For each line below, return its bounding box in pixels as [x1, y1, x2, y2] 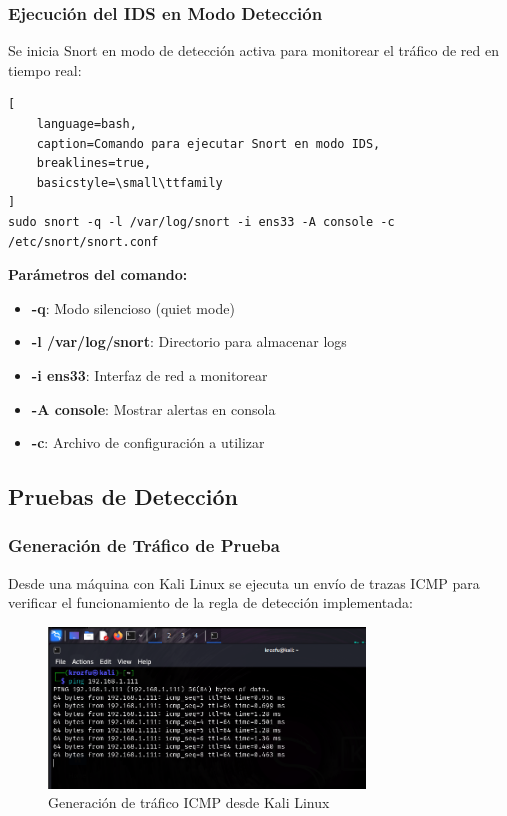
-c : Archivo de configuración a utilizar [31, 432, 265, 453]
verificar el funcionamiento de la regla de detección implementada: [8, 592, 413, 613]
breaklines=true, [36, 156, 152, 171]
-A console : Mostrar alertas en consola [31, 398, 276, 419]
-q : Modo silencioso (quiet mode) [31, 297, 235, 318]
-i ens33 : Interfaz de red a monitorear [31, 364, 268, 385]
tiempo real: [8, 59, 82, 80]
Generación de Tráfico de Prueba [8, 533, 280, 558]
